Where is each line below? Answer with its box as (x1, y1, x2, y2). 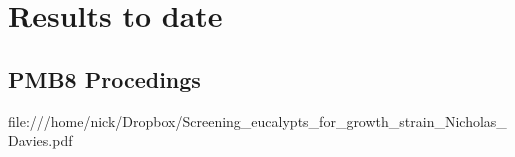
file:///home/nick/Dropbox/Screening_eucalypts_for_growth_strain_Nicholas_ (8, 110, 507, 131)
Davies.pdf (8, 130, 73, 151)
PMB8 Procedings (8, 63, 201, 94)
